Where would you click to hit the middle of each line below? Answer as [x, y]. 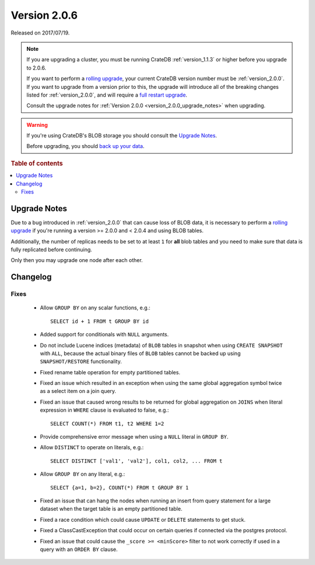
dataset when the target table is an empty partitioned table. [111, 509]
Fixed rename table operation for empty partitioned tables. [110, 372]
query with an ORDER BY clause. [79, 549]
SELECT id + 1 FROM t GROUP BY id [99, 321]
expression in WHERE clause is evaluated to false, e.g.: [104, 410]
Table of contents [37, 163]
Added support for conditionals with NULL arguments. [104, 335]
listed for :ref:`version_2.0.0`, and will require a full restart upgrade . [107, 95]
